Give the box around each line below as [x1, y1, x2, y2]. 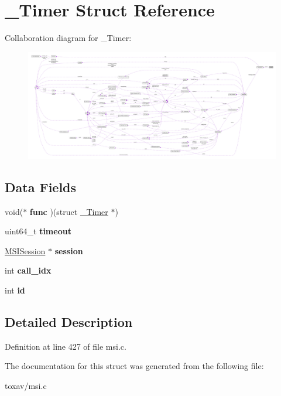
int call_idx [5, 264, 52, 276]
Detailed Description [5, 313, 133, 331]
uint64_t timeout [5, 225, 71, 237]
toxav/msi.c [5, 380, 47, 392]
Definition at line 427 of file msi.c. [5, 340, 126, 352]
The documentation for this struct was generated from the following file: [5, 360, 264, 372]
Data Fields [5, 177, 77, 196]
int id [5, 284, 25, 296]
